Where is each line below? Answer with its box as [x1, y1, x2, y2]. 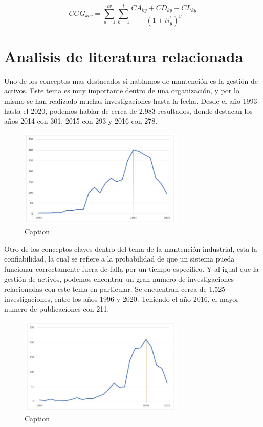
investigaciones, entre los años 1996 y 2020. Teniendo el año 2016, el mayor [4, 293, 239, 304]
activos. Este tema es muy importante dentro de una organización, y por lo [4, 85, 239, 96]
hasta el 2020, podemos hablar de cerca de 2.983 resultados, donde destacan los [4, 105, 253, 116]
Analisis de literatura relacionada [4, 45, 244, 66]
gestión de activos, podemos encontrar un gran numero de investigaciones [4, 273, 234, 284]
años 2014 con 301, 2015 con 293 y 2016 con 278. [4, 115, 158, 126]
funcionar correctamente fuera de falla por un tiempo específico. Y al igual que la [4, 263, 259, 274]
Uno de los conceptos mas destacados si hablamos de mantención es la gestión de [4, 75, 258, 86]
